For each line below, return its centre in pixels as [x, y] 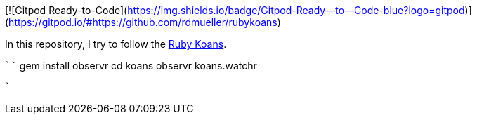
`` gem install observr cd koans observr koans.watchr [131, 66]
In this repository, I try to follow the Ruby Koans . [116, 44]
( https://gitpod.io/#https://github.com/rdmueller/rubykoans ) [143, 22]
